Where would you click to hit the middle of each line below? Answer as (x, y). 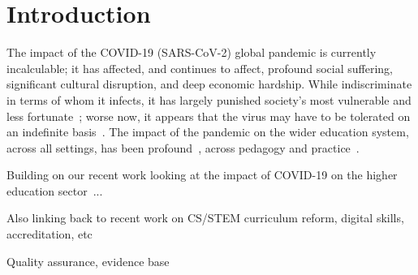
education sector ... (55, 190)
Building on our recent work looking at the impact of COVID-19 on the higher (202, 175)
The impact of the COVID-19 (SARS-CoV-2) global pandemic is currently (192, 52)
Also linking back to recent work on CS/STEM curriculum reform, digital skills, (205, 218)
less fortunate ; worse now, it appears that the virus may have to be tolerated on (209, 116)
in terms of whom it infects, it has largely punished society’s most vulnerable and (209, 99)
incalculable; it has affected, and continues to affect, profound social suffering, (200, 68)
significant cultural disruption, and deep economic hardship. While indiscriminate (209, 84)
